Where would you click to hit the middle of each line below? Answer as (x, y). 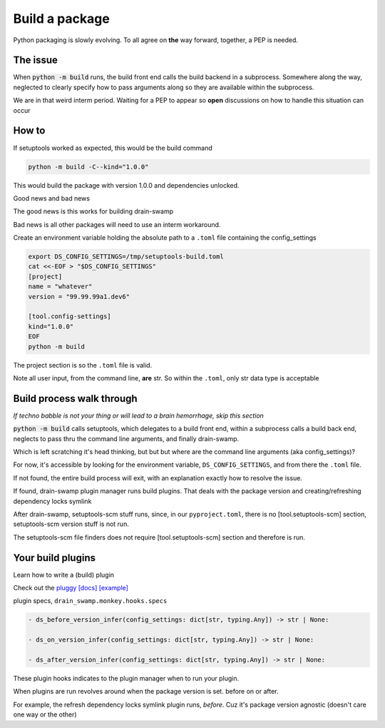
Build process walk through (76, 399)
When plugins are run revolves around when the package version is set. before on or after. (146, 692)
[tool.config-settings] (70, 317)
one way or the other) (45, 714)
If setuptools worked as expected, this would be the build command (113, 148)
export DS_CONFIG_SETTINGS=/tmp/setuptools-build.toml (126, 257)
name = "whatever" (60, 287)
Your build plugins (55, 558)
